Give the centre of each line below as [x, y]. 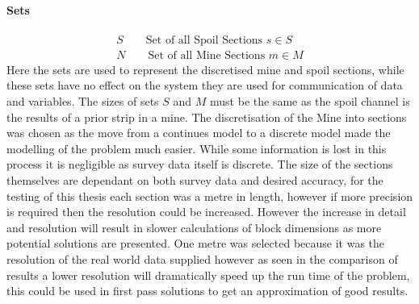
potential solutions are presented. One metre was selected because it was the [196, 243]
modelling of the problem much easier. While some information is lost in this [197, 148]
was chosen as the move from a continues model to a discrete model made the [199, 133]
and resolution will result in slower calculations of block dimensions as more [194, 227]
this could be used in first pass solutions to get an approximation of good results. [207, 291]
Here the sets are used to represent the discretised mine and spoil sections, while [205, 69]
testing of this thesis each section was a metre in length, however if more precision [210, 196]
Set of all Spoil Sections [204, 40]
